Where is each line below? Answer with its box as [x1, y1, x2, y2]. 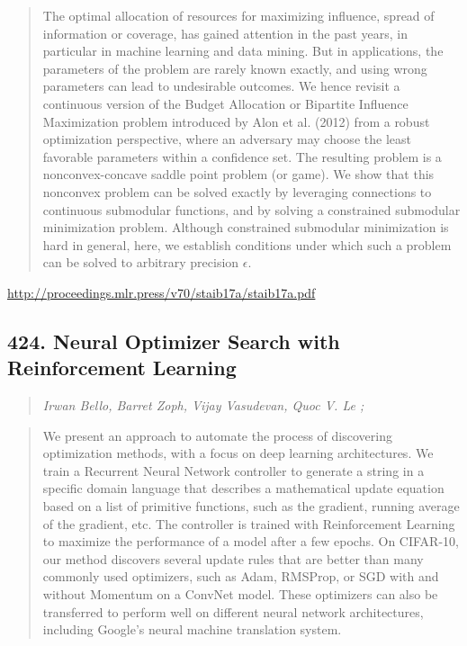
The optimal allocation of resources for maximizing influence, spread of [42, 6, 435, 24]
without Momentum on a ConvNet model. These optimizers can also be [42, 585, 438, 604]
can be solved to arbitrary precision [42, 253, 239, 272]
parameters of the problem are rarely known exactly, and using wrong [42, 58, 427, 77]
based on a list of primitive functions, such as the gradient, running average [42, 497, 460, 516]
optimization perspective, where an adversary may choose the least [42, 130, 411, 148]
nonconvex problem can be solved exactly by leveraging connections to [42, 182, 432, 201]
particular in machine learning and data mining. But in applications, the [42, 41, 444, 60]
